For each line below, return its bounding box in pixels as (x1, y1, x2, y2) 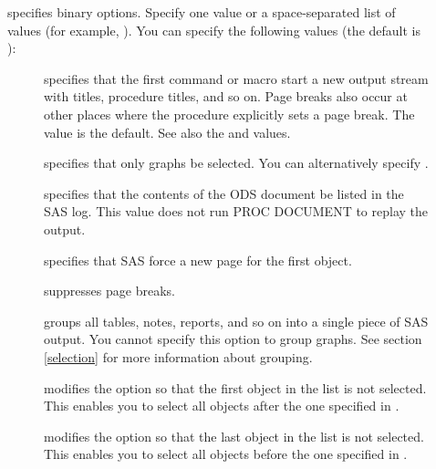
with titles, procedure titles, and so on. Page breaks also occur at (44, 87, 408, 106)
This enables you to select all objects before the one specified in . (44, 444, 408, 464)
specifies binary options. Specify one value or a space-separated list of (7, 3, 396, 21)
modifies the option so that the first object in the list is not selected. (44, 378, 427, 397)
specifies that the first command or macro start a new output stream (44, 68, 429, 88)
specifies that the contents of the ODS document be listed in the (44, 183, 404, 203)
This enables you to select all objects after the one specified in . (44, 396, 400, 415)
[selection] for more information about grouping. (44, 347, 313, 366)
